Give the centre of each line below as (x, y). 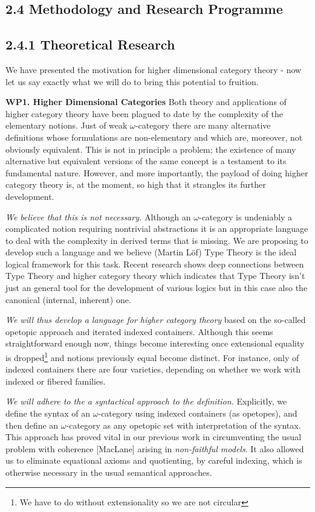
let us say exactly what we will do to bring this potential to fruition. (132, 81)
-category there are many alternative (203, 125)
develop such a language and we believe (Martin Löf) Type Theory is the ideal (151, 252)
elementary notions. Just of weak (67, 125)
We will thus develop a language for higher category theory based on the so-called (156, 320)
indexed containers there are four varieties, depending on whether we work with (153, 369)
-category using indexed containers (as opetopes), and (198, 413)
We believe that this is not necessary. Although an (98, 216)
